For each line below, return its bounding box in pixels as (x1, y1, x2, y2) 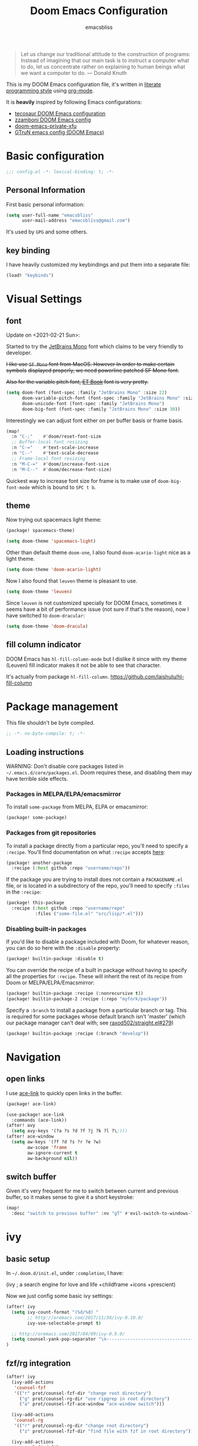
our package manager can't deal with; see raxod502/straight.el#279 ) (6, 1019, 174, 1026)
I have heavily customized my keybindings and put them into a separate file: (6, 261, 190, 268)
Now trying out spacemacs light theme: (6, 516, 102, 523)
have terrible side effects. (6, 775, 68, 783)
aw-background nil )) (27, 1155, 78, 1161)
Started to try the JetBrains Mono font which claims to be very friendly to (6, 343, 184, 350)
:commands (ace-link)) (11, 1117, 67, 1123)
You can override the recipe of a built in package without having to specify (6, 967, 187, 974)
